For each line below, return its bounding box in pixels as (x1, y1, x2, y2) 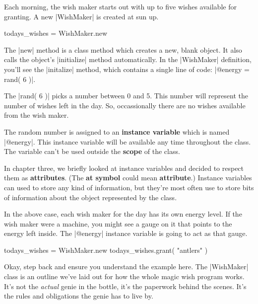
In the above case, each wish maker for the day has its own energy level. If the (4, 209, 242, 219)
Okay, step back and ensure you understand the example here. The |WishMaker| (4, 261, 249, 272)
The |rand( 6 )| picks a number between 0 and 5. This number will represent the (4, 90, 248, 101)
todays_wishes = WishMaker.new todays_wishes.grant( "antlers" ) (4, 244, 208, 255)
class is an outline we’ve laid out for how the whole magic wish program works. (4, 271, 245, 282)
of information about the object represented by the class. (4, 192, 177, 202)
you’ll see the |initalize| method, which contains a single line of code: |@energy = (4, 64, 250, 74)
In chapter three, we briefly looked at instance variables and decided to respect (4, 162, 244, 173)
